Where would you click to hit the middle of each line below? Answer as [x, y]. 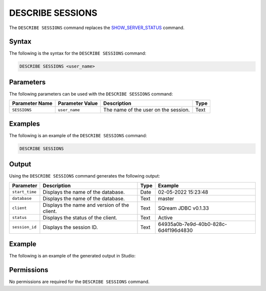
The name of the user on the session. [147, 110]
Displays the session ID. [70, 227]
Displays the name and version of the [86, 205]
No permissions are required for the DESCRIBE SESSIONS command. [79, 282]
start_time [24, 192]
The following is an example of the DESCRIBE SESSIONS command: [78, 135]
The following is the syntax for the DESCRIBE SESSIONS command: [78, 53]
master [166, 198]
